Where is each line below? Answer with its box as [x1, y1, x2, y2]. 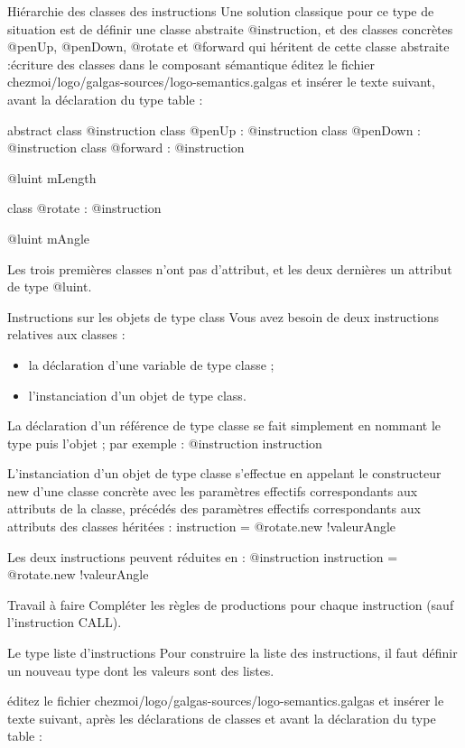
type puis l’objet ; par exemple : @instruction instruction [7, 433, 322, 452]
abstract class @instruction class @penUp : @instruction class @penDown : [7, 120, 421, 139]
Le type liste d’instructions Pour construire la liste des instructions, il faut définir [7, 643, 458, 662]
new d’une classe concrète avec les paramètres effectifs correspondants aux [7, 481, 418, 500]
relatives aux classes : [7, 325, 126, 344]
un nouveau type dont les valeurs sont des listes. [7, 660, 274, 679]
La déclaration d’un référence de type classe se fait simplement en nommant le [7, 416, 442, 435]
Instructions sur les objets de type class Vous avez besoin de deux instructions [7, 307, 440, 326]
